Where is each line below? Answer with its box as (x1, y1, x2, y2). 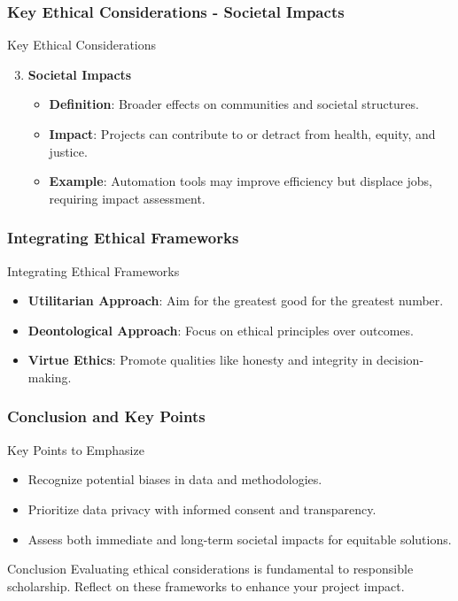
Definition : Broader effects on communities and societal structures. (49, 95, 419, 113)
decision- (376, 351, 424, 369)
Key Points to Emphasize (7, 440, 144, 458)
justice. (49, 142, 88, 160)
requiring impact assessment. (49, 189, 206, 207)
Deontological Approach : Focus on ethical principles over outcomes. (27, 320, 414, 339)
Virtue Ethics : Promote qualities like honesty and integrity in (27, 351, 373, 369)
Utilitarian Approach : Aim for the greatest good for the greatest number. (27, 291, 444, 310)
